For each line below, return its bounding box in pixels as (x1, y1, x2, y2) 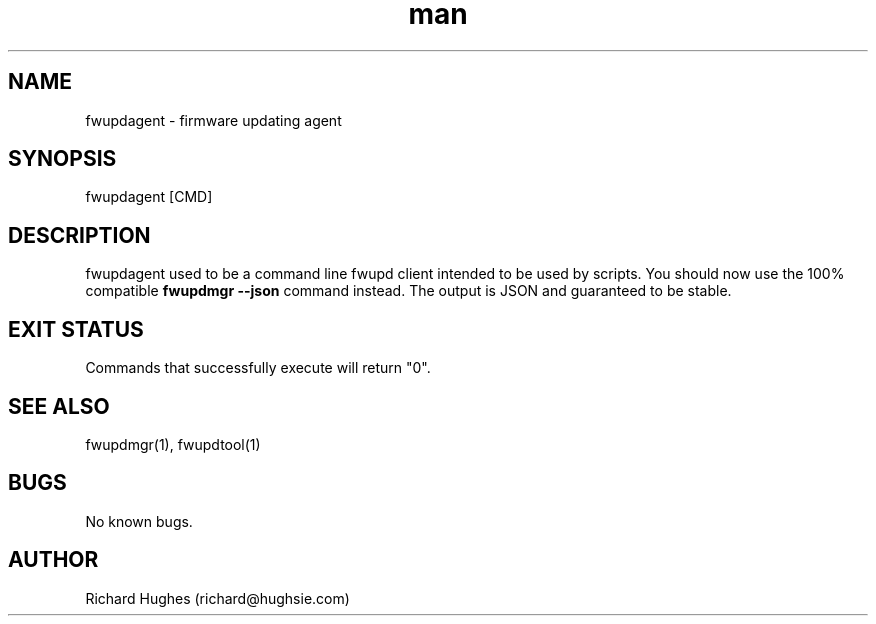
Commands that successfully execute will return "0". (85, 359, 431, 377)
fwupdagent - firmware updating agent (85, 111, 342, 129)
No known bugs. (85, 512, 193, 530)
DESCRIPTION (8, 222, 151, 248)
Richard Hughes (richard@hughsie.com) (85, 589, 350, 607)
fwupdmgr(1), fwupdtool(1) (85, 435, 261, 453)
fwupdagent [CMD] (85, 188, 213, 206)
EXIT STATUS (8, 316, 144, 342)
